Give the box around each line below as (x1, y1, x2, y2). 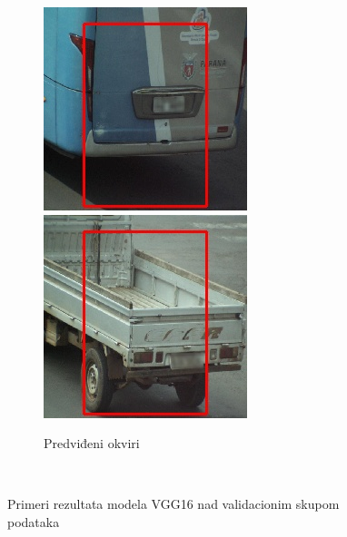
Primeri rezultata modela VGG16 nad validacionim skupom (7, 494, 340, 513)
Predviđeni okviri (44, 434, 140, 453)
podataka (7, 512, 60, 531)
